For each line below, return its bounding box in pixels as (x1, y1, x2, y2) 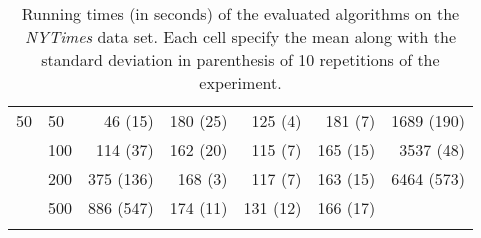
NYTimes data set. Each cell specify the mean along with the (24, 25, 456, 48)
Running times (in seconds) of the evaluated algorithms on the (21, 2, 460, 25)
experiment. (199, 71, 282, 94)
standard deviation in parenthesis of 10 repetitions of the (41, 48, 440, 71)
